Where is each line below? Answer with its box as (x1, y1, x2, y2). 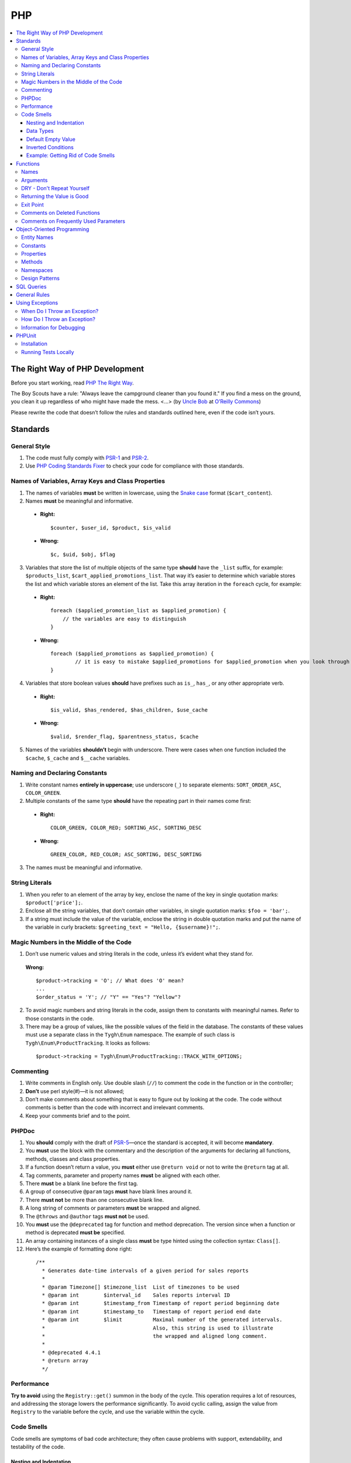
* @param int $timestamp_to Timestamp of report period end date (42, 1308, 261, 1315)
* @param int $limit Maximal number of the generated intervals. (42, 1317, 283, 1323)
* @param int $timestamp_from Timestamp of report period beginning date (42, 1300, 280, 1307)
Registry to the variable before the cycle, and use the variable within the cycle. (11, 1408, 205, 1416)
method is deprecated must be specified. (25, 1229, 126, 1236)
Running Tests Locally (21, 348, 74, 355)
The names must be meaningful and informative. (25, 864, 143, 871)
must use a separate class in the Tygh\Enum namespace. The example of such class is (25, 1031, 235, 1038)
